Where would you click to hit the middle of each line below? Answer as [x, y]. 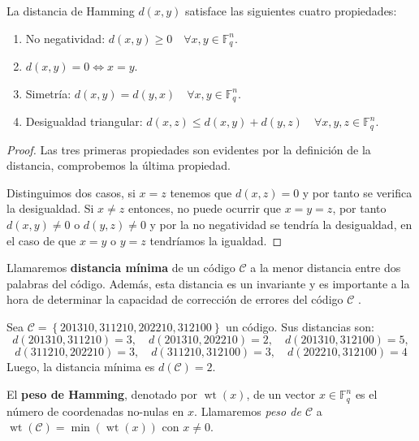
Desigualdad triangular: [84, 121]
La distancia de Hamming [71, 11]
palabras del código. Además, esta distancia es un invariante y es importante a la [208, 283]
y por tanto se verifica [357, 192]
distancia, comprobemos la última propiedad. [119, 165]
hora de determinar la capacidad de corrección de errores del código [175, 299]
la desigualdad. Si [50, 208]
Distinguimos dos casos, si [71, 192]
